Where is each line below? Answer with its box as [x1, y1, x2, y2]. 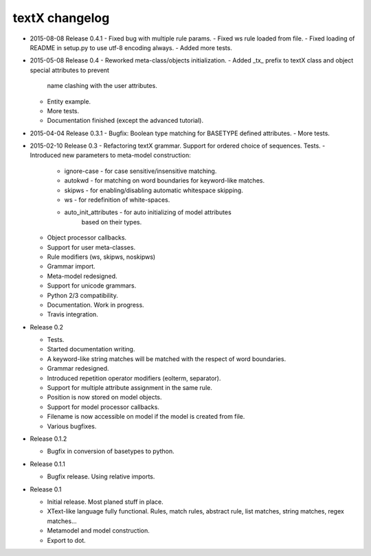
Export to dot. [47, 536, 86, 544]
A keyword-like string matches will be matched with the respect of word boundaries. [47, 354, 286, 363]
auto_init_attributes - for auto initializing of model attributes [64, 208, 232, 216]
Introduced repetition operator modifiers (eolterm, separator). [47, 374, 221, 382]
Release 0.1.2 [30, 435, 67, 443]
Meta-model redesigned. [47, 272, 117, 280]
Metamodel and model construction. [47, 526, 150, 535]
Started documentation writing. [47, 345, 135, 354]
